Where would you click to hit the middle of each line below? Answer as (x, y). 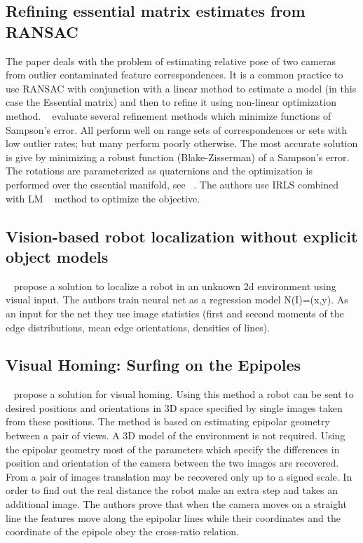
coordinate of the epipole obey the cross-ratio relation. (122, 531)
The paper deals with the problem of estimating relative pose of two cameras (171, 61)
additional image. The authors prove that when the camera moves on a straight (176, 504)
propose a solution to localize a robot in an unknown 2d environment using (175, 286)
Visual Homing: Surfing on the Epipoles (153, 365)
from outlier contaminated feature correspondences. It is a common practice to (174, 75)
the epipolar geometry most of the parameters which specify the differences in (173, 449)
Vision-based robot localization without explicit (182, 236)
